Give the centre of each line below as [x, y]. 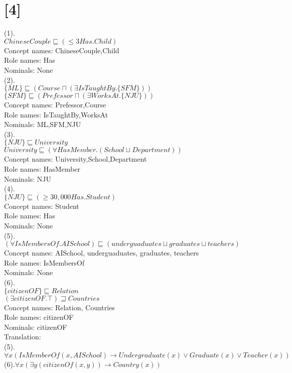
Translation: [23, 337]
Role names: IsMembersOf [44, 262]
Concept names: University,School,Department [76, 159]
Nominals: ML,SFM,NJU [43, 124]
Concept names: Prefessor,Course [55, 105]
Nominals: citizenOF [36, 327]
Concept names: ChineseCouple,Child [62, 50]
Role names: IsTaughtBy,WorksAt [56, 114]
